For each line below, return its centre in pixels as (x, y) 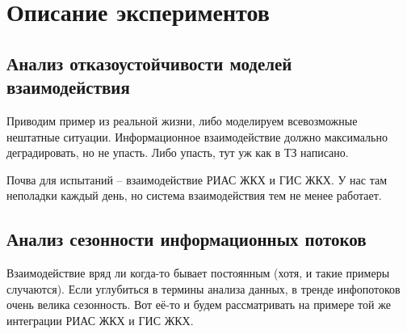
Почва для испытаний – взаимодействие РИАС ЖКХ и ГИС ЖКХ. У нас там (197, 179)
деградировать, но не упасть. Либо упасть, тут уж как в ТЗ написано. (178, 152)
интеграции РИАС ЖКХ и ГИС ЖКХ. (100, 320)
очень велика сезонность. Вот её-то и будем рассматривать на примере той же (199, 304)
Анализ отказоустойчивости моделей (149, 63)
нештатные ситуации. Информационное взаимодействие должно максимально (197, 136)
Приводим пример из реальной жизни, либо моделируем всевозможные (182, 120)
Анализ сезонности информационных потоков (187, 239)
